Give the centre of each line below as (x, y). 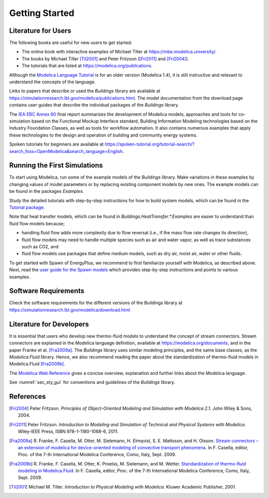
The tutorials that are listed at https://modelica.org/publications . (87, 66)
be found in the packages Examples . (47, 191)
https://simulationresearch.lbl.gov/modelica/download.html (70, 310)
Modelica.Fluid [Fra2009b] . (37, 364)
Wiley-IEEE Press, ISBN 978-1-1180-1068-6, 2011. (68, 432)
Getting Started (42, 13)
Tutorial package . (27, 207)
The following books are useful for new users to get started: (71, 43)
